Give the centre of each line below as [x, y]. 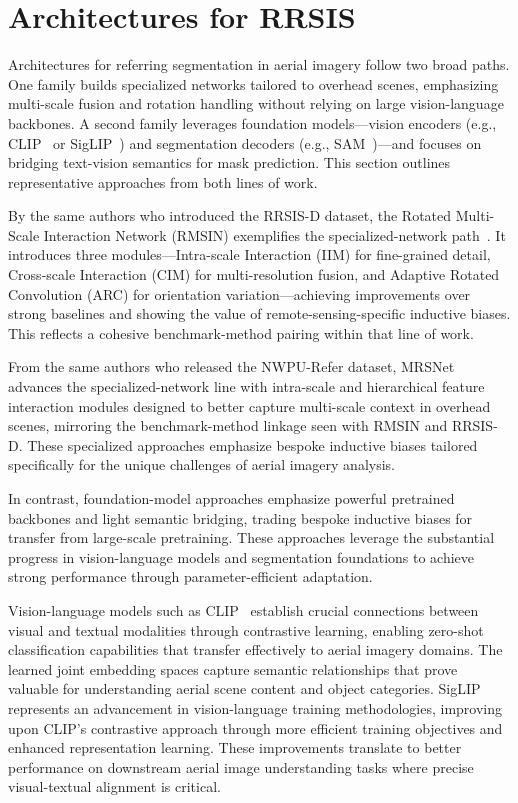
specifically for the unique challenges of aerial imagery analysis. [201, 464]
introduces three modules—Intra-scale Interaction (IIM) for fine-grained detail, [249, 254]
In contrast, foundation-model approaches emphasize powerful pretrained [231, 498]
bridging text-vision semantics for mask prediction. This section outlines [229, 162]
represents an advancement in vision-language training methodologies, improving [255, 707]
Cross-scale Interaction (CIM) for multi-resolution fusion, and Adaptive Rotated [254, 274]
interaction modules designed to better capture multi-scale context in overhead [249, 405]
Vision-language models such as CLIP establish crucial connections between [243, 609]
